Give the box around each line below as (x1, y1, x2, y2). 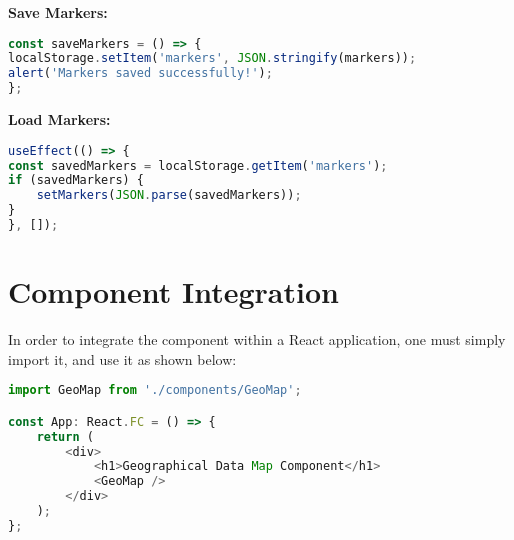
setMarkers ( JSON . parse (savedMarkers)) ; (36, 188, 302, 203)
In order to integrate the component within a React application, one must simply (8, 329, 506, 350)
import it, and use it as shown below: (8, 348, 237, 369)
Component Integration (8, 271, 339, 312)
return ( (36, 429, 94, 444)
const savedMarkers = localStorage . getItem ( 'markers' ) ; (8, 158, 388, 173)
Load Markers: (8, 109, 111, 130)
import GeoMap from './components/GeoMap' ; (8, 383, 302, 398)
